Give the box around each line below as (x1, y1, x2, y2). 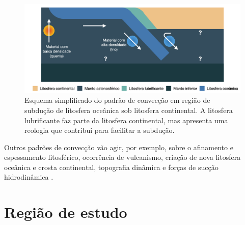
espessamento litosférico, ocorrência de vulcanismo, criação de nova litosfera (4, 152, 241, 162)
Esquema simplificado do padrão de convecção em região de (24, 95, 210, 105)
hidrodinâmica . (4, 172, 53, 182)
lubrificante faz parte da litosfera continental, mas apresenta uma (24, 115, 228, 125)
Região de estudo (4, 202, 127, 222)
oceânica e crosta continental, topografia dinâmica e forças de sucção (4, 161, 219, 172)
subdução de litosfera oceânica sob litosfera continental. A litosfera (24, 104, 233, 115)
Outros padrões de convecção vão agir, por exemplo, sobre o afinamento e (4, 142, 233, 152)
